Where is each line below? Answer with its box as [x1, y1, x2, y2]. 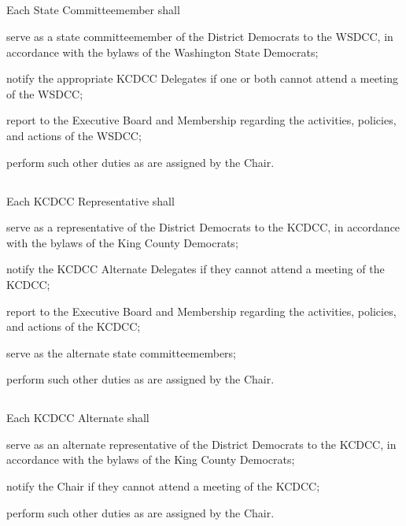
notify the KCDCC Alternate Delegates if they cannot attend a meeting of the [6, 261, 385, 277]
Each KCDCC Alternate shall [6, 409, 149, 426]
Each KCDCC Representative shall [6, 192, 175, 209]
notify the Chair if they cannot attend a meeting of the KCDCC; [6, 478, 320, 495]
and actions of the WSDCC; [6, 127, 142, 143]
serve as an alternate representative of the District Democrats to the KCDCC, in [6, 435, 397, 452]
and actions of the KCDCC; [6, 318, 141, 335]
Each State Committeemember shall [6, 2, 180, 18]
